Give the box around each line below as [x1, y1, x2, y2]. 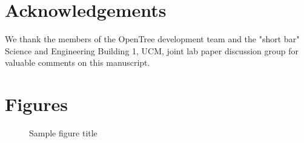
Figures [5, 92, 68, 116]
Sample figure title [29, 127, 97, 139]
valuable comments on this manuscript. [5, 56, 150, 69]
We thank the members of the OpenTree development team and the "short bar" [5, 33, 300, 45]
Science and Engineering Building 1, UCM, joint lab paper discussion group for [5, 44, 299, 57]
